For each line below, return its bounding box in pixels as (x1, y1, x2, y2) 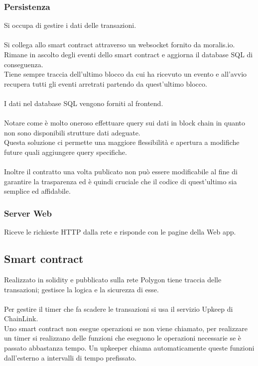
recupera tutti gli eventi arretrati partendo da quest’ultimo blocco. (4, 78, 207, 89)
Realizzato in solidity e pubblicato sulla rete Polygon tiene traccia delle (4, 274, 222, 284)
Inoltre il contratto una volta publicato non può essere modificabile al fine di (4, 166, 238, 177)
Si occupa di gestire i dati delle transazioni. (4, 20, 136, 30)
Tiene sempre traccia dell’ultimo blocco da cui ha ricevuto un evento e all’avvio (4, 69, 247, 79)
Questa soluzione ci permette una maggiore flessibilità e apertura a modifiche (4, 137, 240, 147)
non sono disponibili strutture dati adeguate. (4, 127, 140, 137)
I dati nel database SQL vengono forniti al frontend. (4, 98, 163, 108)
